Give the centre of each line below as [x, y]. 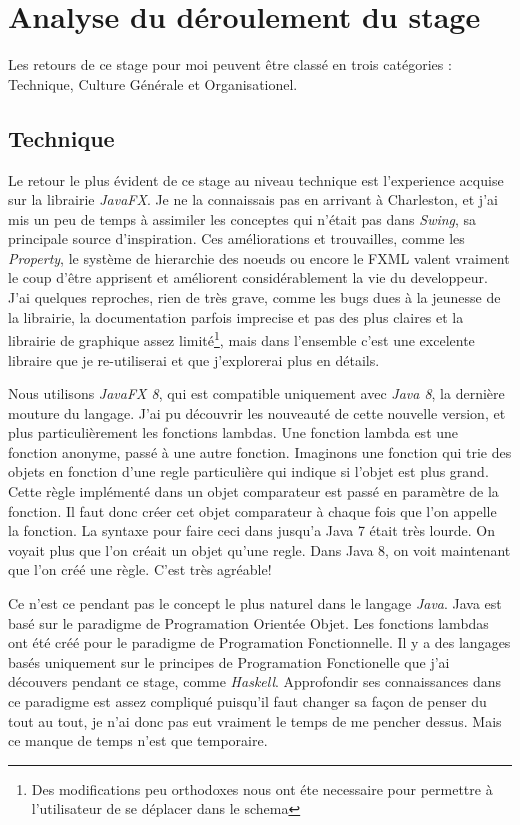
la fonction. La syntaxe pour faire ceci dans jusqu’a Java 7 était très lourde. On [251, 530]
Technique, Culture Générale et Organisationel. [153, 83]
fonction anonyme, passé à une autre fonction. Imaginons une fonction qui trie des [260, 451]
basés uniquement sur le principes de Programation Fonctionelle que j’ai [229, 661]
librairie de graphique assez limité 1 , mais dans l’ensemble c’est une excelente [241, 338]
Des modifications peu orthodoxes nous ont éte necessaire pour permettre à [262, 788]
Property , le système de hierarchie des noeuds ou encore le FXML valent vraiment [259, 257]
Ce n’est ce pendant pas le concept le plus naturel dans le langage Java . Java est [255, 603]
